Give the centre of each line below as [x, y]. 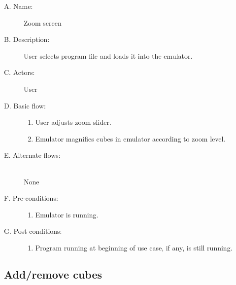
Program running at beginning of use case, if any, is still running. [134, 247]
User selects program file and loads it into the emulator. [108, 55]
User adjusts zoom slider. [73, 122]
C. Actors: [19, 72]
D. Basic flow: [25, 105]
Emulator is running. [67, 214]
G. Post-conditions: [33, 231]
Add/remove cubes [53, 274]
